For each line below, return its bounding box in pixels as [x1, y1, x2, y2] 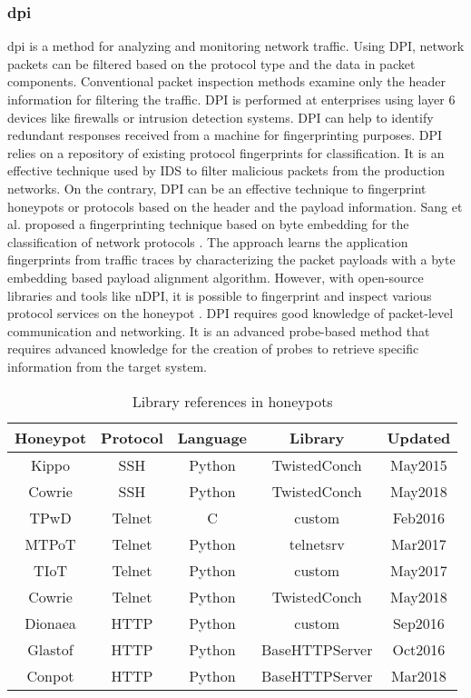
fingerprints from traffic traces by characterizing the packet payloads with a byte [7, 250, 456, 269]
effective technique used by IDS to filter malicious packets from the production [7, 161, 445, 180]
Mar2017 [390, 533, 446, 554]
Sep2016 [392, 612, 445, 633]
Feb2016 [392, 506, 445, 528]
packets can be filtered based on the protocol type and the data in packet [7, 54, 416, 73]
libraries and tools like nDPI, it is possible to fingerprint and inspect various [7, 285, 432, 304]
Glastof [27, 638, 74, 660]
